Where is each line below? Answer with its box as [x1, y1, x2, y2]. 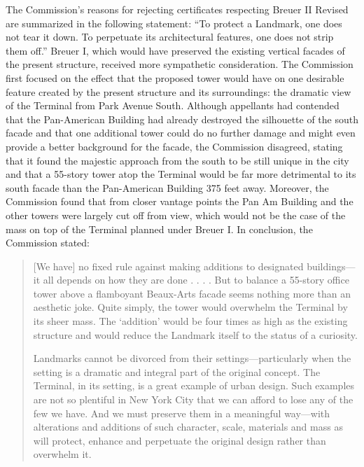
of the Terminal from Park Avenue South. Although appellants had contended [6, 98, 339, 113]
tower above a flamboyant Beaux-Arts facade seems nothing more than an [33, 286, 351, 300]
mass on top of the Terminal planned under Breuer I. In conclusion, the [6, 221, 313, 236]
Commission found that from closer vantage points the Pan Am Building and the [6, 194, 353, 209]
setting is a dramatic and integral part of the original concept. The [33, 364, 321, 379]
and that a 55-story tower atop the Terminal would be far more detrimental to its [6, 167, 356, 181]
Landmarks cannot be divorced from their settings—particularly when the [33, 351, 351, 365]
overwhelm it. [33, 447, 92, 461]
